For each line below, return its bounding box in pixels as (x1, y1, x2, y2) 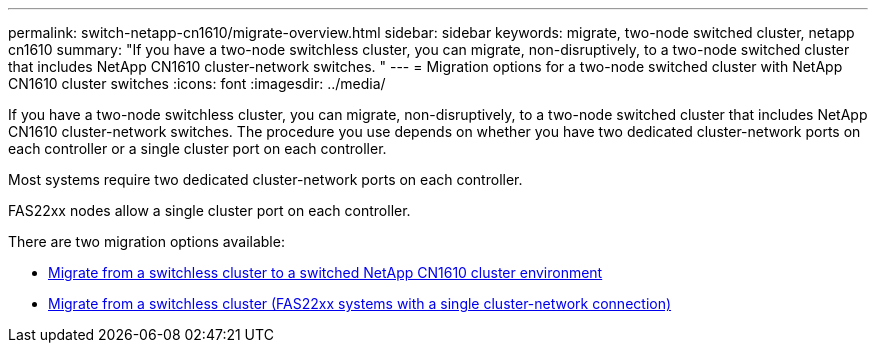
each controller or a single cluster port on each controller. (8, 140, 387, 157)
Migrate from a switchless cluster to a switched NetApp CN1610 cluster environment (48, 264, 603, 281)
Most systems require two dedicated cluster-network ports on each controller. (8, 171, 523, 188)
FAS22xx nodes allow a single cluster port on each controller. (8, 202, 411, 219)
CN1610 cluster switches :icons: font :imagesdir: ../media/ (8, 75, 386, 92)
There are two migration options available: (8, 233, 285, 250)
